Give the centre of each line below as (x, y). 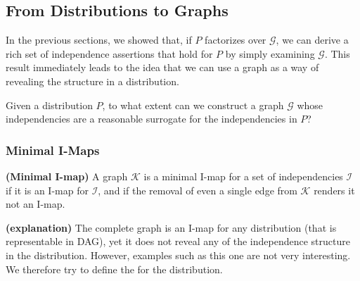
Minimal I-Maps (53, 150)
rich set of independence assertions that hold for (109, 53)
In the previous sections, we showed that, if (99, 40)
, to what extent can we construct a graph (193, 105)
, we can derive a (312, 40)
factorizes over (236, 40)
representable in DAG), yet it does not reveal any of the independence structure (178, 241)
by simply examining (270, 53)
